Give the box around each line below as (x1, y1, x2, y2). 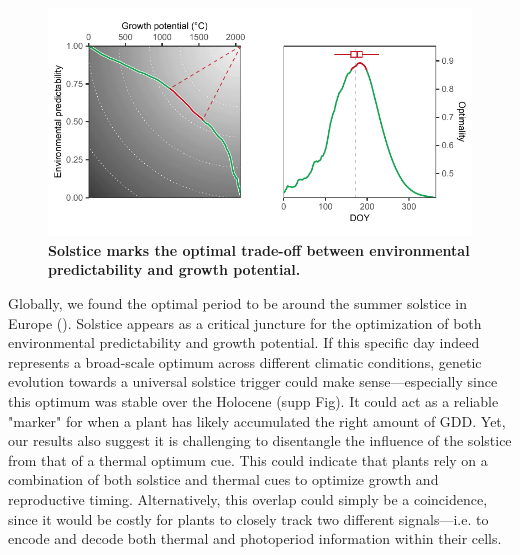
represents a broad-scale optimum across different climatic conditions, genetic (8, 351, 482, 372)
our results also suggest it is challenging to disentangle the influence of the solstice (8, 430, 512, 451)
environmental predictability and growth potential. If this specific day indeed (8, 332, 480, 353)
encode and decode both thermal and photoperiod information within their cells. (8, 528, 502, 549)
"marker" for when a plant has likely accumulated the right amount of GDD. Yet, (8, 410, 506, 431)
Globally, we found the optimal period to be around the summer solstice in (8, 293, 467, 314)
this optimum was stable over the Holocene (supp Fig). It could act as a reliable (8, 391, 499, 412)
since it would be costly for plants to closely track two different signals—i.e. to (8, 508, 489, 529)
